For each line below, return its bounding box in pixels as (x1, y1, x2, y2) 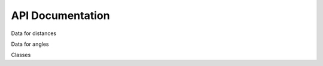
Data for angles (11, 40, 49, 48)
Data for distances (11, 30, 57, 37)
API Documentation (11, 9, 110, 22)
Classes (11, 51, 31, 59)
